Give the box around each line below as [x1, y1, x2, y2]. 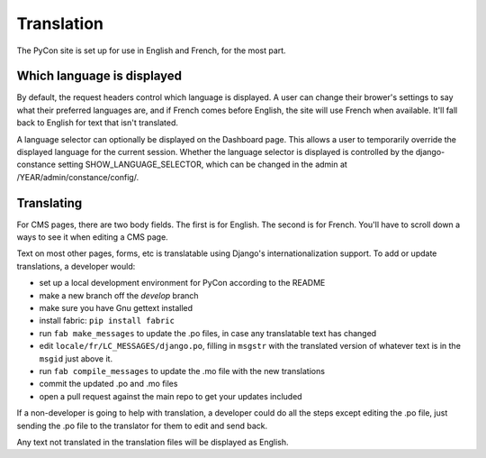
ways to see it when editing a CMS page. [16, 232, 168, 243]
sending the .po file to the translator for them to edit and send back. [16, 420, 268, 431]
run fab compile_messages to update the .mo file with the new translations [39, 366, 326, 376]
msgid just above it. [39, 353, 112, 364]
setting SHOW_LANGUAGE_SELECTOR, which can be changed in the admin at [57, 159, 348, 170]
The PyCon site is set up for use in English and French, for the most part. [16, 45, 287, 56]
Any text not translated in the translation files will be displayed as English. [16, 436, 289, 447]
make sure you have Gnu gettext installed [39, 303, 193, 314]
